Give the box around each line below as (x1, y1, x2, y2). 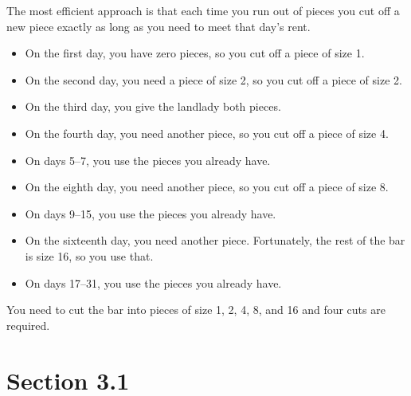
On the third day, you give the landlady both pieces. (25, 98, 281, 115)
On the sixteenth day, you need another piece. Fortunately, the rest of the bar (25, 232, 405, 249)
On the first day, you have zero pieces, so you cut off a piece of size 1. (25, 45, 365, 61)
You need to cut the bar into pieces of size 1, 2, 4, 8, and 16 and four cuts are (6, 301, 386, 318)
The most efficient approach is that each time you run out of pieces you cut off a (6, 2, 400, 18)
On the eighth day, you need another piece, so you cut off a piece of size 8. (25, 178, 389, 195)
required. (6, 316, 50, 333)
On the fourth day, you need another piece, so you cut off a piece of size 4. (25, 124, 389, 141)
